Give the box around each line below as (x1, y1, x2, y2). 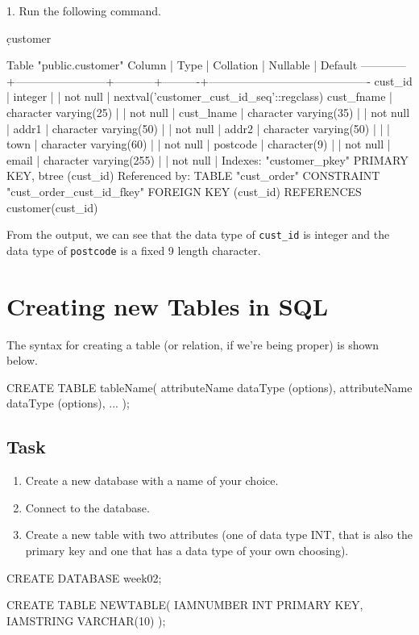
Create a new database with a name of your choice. (25, 472, 279, 489)
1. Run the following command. (6, 2, 161, 19)
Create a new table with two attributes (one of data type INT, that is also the (25, 526, 413, 543)
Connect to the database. (25, 499, 150, 516)
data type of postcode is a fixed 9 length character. (6, 241, 261, 258)
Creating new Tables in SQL (6, 289, 329, 322)
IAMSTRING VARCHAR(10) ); (6, 612, 166, 629)
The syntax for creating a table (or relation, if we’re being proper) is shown (6, 336, 380, 353)
